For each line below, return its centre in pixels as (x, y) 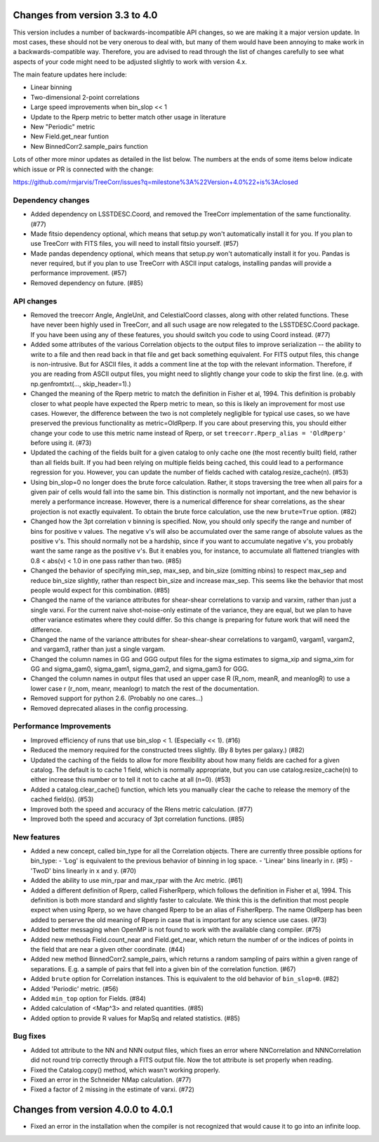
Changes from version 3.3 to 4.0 (85, 15)
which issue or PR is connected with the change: (84, 169)
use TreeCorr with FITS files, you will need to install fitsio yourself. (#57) (135, 244)
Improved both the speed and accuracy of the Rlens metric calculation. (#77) (142, 809)
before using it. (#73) (61, 443)
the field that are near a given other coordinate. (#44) (108, 949)
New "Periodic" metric (63, 127)
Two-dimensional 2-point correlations (85, 97)
